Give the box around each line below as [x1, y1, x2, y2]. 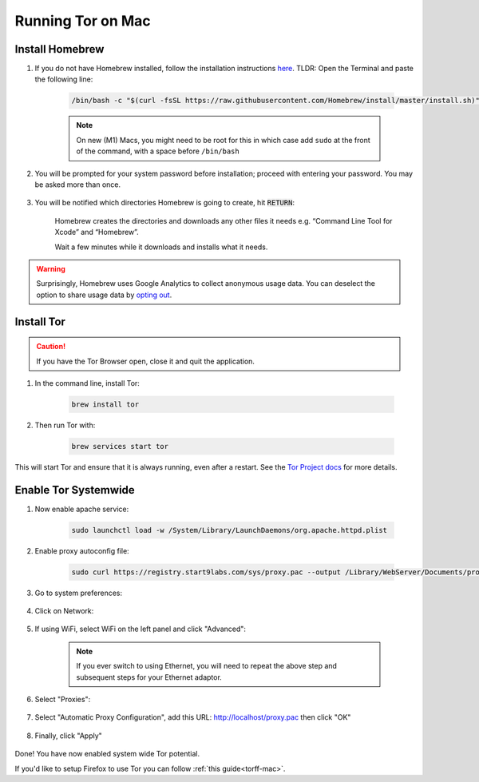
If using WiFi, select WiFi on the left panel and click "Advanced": [34, 624, 247, 634]
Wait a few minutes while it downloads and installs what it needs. [54, 242, 268, 252]
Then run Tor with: [34, 420, 96, 430]
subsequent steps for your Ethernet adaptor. [76, 672, 223, 682]
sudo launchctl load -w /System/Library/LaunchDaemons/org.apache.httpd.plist [71, 526, 387, 534]
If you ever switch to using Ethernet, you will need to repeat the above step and [76, 661, 337, 671]
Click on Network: [34, 606, 94, 616]
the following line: [34, 74, 93, 84]
